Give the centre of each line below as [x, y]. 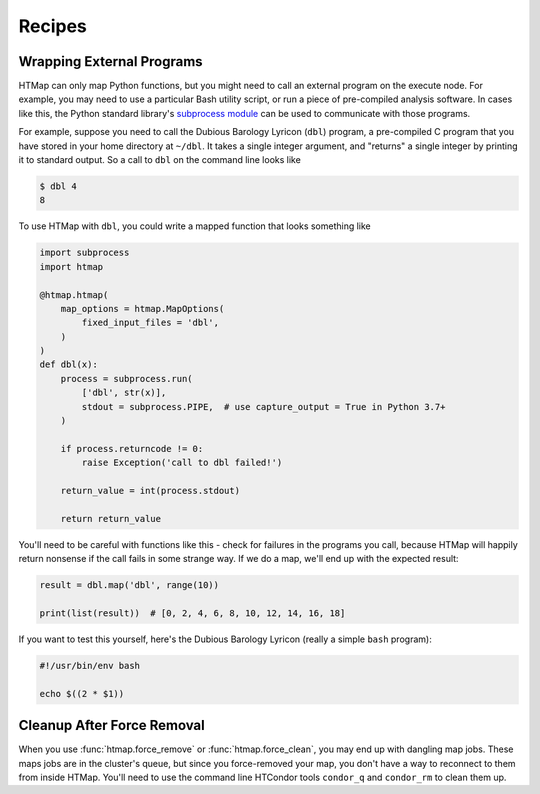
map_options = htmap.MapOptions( [142, 308]
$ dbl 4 [58, 186]
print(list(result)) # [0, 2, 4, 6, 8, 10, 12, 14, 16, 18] [192, 613]
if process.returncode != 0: [132, 448]
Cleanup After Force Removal [111, 725]
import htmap [71, 266]
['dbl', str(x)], [124, 393]
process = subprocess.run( [127, 378]
